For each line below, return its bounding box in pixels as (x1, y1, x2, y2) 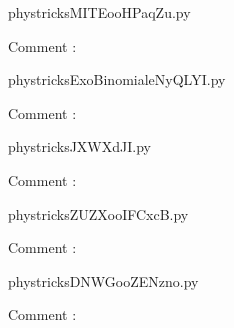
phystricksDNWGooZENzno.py (8, 270, 199, 291)
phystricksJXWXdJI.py (8, 136, 151, 157)
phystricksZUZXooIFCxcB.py (8, 203, 189, 224)
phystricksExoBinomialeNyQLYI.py (8, 69, 226, 90)
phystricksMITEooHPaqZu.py (8, 2, 191, 22)
